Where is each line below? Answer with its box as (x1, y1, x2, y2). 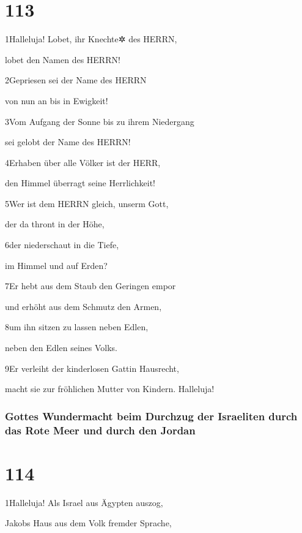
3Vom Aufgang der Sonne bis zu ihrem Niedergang (5, 115, 194, 127)
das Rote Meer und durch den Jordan (5, 422, 196, 437)
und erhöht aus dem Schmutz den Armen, (5, 300, 162, 312)
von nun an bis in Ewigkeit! (5, 94, 108, 107)
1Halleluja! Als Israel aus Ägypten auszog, (5, 496, 163, 508)
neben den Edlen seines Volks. (5, 341, 117, 354)
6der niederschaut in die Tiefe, (5, 238, 119, 251)
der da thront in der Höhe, (5, 217, 105, 230)
